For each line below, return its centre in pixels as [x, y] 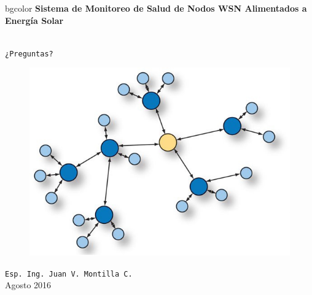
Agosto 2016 [28, 285]
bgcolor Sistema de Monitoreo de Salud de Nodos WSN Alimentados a [156, 8]
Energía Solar [34, 20]
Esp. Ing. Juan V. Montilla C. [69, 274]
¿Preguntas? [29, 54]
